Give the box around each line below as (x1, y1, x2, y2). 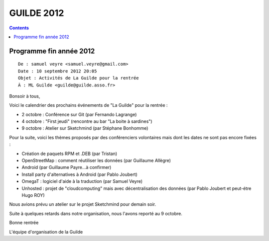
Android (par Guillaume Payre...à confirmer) (21, 164, 112, 170)
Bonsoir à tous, (9, 93, 40, 99)
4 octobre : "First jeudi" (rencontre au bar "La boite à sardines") (21, 118, 152, 124)
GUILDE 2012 (9, 7, 64, 18)
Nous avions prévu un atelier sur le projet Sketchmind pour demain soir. (9, 201, 156, 207)
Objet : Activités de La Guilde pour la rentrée (18, 75, 139, 81)
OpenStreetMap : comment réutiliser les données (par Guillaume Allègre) (21, 158, 171, 163)
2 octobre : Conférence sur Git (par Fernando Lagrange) (21, 111, 137, 117)
